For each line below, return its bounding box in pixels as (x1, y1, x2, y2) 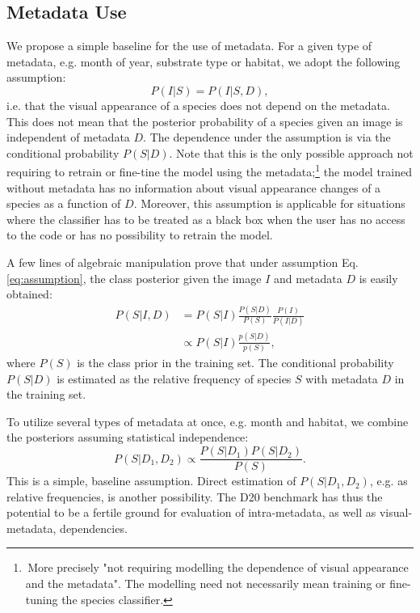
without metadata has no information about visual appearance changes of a (6, 179, 381, 196)
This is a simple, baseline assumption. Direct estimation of (6, 472, 296, 489)
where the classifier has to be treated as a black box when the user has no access (6, 210, 405, 227)
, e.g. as (369, 472, 408, 489)
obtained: (6, 285, 52, 302)
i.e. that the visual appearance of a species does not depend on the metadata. (6, 96, 390, 113)
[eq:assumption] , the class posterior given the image (6, 269, 262, 286)
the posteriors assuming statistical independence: (6, 429, 249, 446)
